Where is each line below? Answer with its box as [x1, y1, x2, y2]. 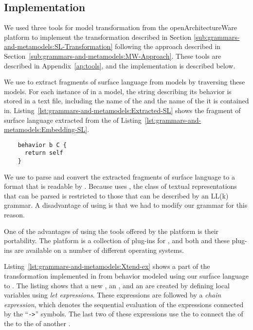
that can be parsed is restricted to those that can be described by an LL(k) [4, 190, 229, 200]
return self [24, 149, 63, 157]
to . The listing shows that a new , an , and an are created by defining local [4, 280, 230, 290]
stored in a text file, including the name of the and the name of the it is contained [4, 96, 249, 106]
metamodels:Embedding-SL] [4, 124, 88, 134]
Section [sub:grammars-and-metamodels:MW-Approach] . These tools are [4, 50, 221, 61]
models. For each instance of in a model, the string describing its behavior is [4, 86, 232, 96]
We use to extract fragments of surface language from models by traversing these [4, 77, 245, 87]
